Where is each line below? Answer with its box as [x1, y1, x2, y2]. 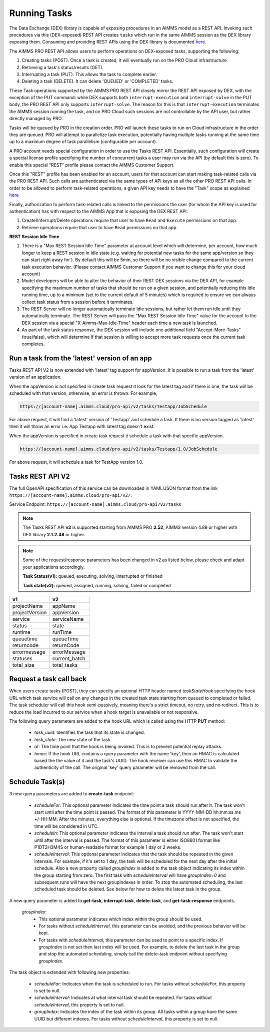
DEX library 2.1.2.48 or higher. [22, 531, 85, 537]
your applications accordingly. [22, 564, 85, 570]
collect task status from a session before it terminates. [21, 299, 134, 305]
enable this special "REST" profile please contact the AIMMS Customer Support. [9, 162, 175, 168]
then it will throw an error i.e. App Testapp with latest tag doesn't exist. [9, 423, 155, 430]
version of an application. [9, 374, 62, 380]
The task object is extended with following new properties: [9, 969, 130, 975]
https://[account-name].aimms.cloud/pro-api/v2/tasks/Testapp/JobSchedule [19, 404, 207, 410]
